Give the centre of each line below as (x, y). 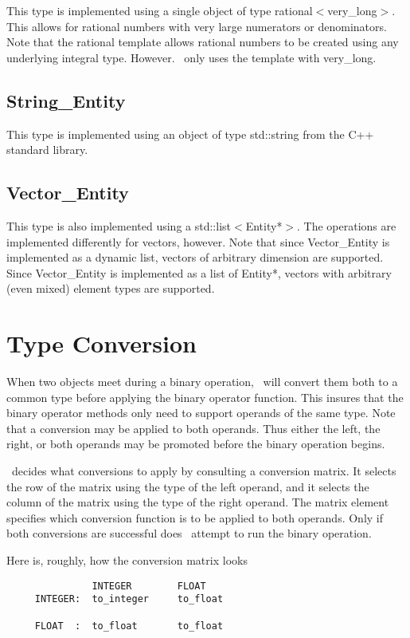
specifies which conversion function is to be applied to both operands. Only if (195, 517)
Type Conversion (102, 343)
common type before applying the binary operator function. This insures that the (205, 397)
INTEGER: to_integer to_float (129, 599)
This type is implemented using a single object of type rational (160, 10)
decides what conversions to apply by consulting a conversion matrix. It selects (204, 471)
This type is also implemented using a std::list (119, 225)
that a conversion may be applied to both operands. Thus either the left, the (193, 428)
